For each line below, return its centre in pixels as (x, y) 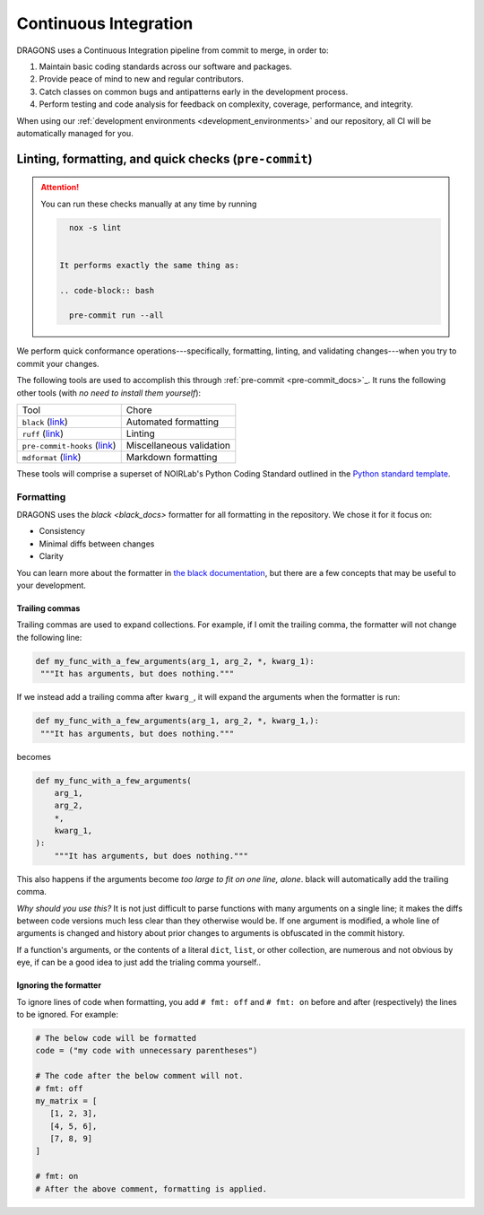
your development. (52, 586)
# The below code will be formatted (116, 1038)
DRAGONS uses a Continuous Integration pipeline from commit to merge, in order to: (173, 50)
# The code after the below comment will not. (139, 1076)
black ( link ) (45, 422)
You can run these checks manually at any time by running (149, 204)
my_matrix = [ (66, 1101)
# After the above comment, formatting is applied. (151, 1189)
